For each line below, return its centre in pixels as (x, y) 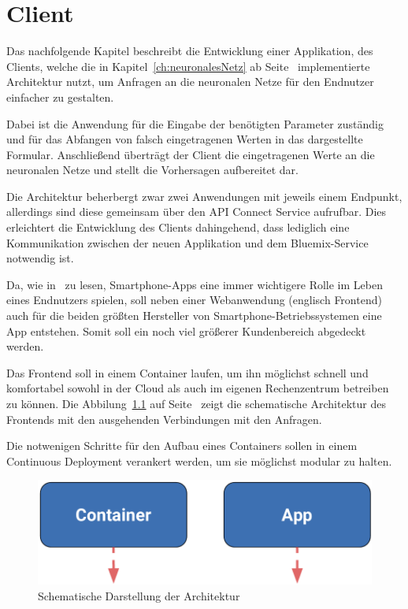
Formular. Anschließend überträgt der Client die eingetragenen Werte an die (191, 154)
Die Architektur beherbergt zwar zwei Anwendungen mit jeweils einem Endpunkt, (204, 196)
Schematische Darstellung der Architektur (139, 595)
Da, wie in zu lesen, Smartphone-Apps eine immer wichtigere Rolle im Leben (195, 284)
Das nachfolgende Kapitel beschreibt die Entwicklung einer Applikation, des (190, 51)
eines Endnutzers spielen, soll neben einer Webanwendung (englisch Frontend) (194, 300)
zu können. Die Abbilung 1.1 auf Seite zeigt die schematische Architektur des (196, 403)
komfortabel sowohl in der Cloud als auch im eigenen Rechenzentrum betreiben (198, 388)
